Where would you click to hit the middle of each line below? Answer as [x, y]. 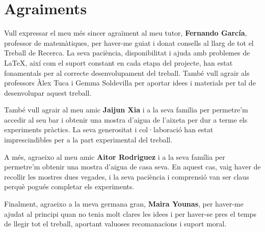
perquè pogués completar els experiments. [69, 186]
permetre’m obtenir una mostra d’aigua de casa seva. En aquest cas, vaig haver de [132, 167]
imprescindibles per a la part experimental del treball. [88, 140]
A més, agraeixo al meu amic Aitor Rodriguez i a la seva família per [115, 156]
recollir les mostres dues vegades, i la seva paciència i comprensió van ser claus [127, 176]
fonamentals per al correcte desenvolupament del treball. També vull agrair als [127, 72]
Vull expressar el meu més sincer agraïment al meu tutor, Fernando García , [126, 33]
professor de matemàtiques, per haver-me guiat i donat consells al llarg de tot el [129, 42]
